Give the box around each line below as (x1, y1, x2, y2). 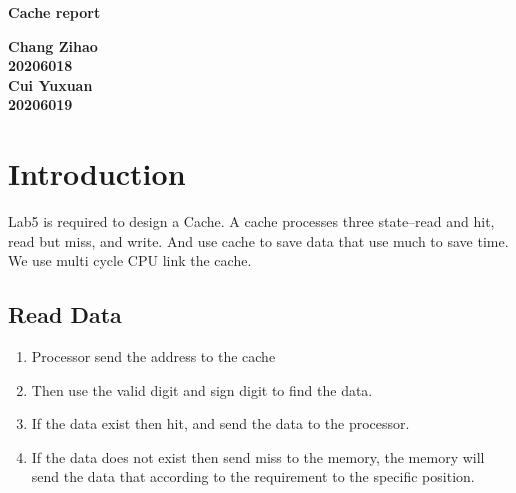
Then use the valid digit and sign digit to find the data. (31, 379, 373, 400)
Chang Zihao (8, 35, 98, 56)
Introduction (8, 153, 186, 194)
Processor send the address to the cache (31, 346, 276, 367)
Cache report (8, 2, 101, 22)
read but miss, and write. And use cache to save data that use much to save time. (8, 230, 509, 251)
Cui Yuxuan (8, 74, 93, 95)
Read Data (8, 299, 122, 330)
